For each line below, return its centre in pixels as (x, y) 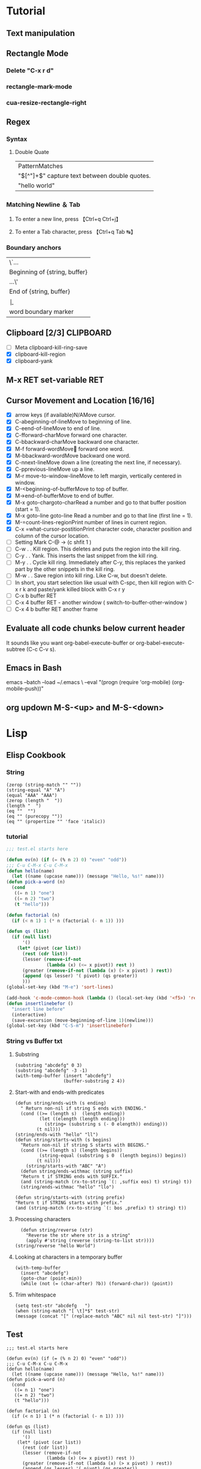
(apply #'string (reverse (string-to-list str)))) (90, 1240)
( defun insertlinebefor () (40, 1003)
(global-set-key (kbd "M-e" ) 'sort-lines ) (60, 987)
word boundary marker (41, 312)
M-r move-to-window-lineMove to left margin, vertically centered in (98, 476)
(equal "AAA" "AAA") (32, 795)
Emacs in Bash (34, 668)
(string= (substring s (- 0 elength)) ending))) (106, 1124)
